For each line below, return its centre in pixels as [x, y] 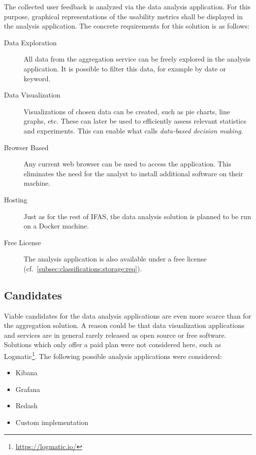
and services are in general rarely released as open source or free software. [115, 335]
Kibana [27, 373]
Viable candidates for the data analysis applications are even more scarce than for [128, 315]
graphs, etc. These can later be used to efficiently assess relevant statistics [135, 121]
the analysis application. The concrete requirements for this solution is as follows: [127, 26]
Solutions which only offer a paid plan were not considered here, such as [113, 344]
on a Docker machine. [56, 226]
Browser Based [26, 147]
